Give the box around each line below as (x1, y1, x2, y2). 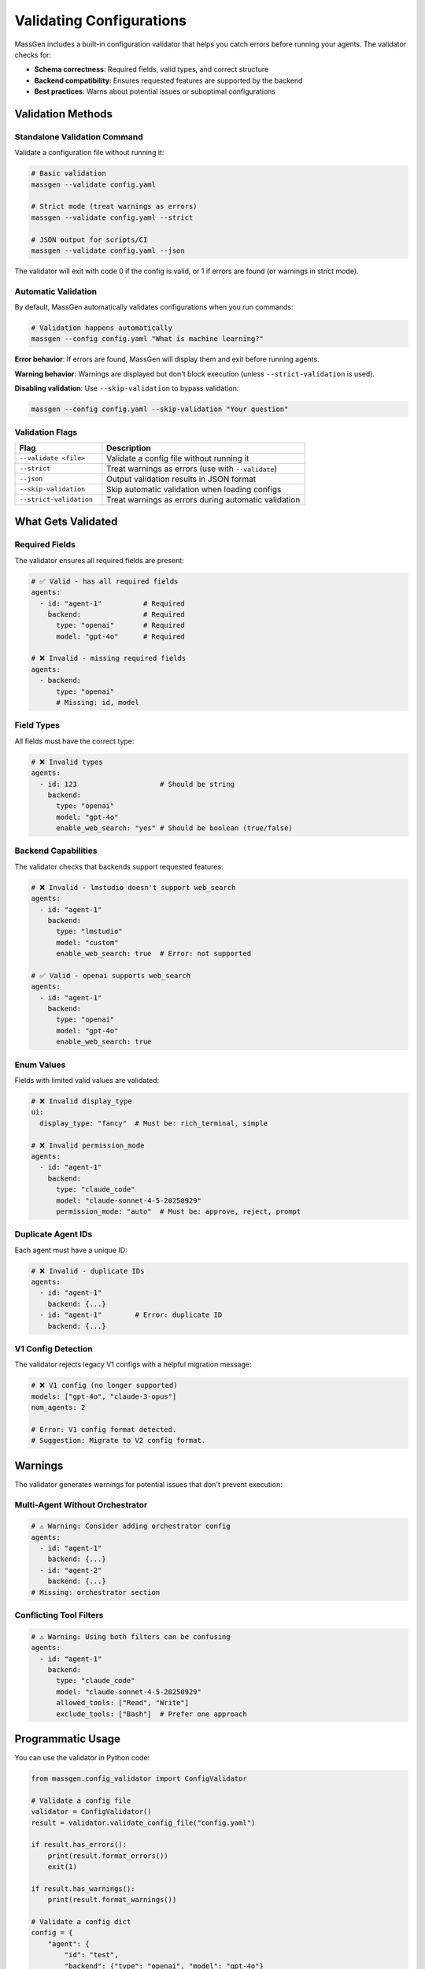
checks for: (14, 50, 51, 59)
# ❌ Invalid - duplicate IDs (31, 1266, 145, 1275)
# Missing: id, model (56, 698, 139, 707)
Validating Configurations (14, 12, 187, 29)
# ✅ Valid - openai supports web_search (31, 971, 191, 980)
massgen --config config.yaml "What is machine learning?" (31, 335, 264, 343)
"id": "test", (64, 1950, 119, 1960)
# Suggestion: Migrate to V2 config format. (31, 1436, 206, 1445)
